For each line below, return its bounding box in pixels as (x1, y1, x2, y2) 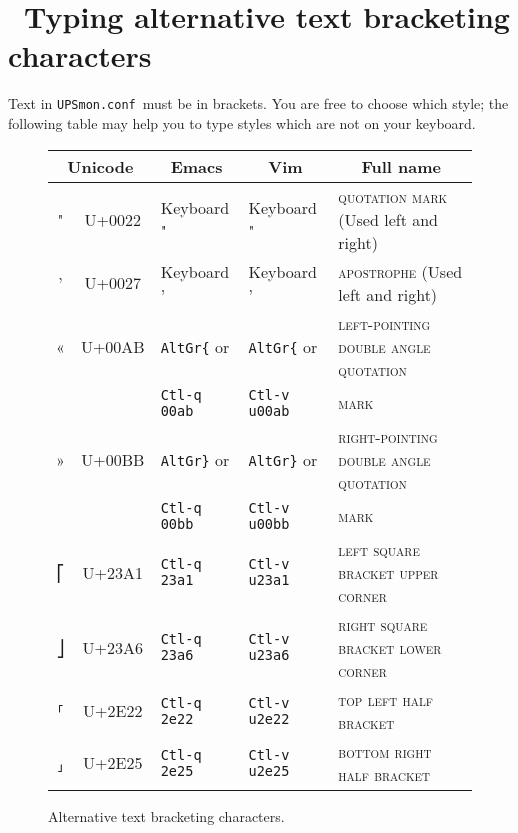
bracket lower (338, 635, 442, 659)
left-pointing (338, 311, 431, 335)
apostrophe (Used (338, 259, 463, 283)
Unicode (67, 154, 134, 178)
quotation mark (338, 184, 448, 208)
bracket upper (338, 560, 439, 584)
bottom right (338, 739, 432, 763)
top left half (338, 687, 434, 711)
